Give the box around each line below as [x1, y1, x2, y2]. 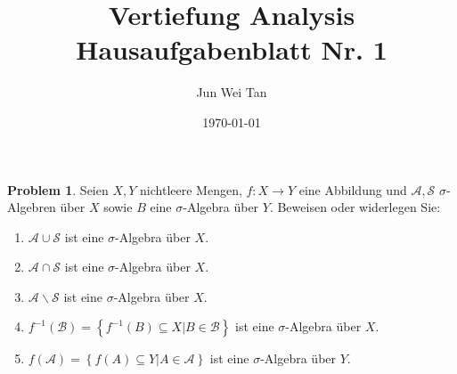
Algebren [7, 198, 56, 216]
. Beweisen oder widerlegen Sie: [269, 198, 441, 216]
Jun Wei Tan [196, 83, 267, 102]
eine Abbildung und [298, 180, 407, 199]
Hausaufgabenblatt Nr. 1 [76, 31, 388, 68]
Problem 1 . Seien [7, 180, 109, 199]
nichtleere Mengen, [140, 180, 242, 199]
